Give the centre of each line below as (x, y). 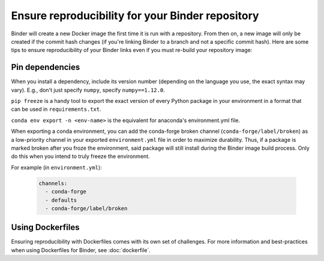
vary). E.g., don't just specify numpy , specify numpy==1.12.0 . (88, 90)
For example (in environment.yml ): (56, 167)
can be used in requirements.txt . (56, 109)
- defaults (61, 200)
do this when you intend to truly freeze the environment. (80, 156)
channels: (53, 183)
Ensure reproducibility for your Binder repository (135, 16)
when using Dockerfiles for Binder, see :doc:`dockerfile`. (81, 250)
